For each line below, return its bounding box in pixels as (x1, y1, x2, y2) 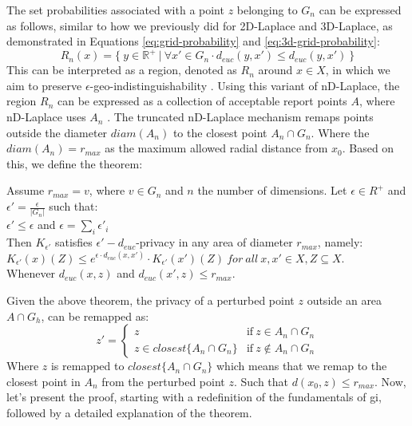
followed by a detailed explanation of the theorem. (6, 404, 252, 420)
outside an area (307, 291, 382, 308)
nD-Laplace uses (6, 108, 86, 125)
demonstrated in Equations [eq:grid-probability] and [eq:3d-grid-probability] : (6, 33, 380, 49)
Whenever (6, 265, 56, 282)
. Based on (342, 140, 394, 156)
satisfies (54, 234, 93, 250)
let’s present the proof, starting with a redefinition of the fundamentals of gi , (6, 389, 382, 405)
